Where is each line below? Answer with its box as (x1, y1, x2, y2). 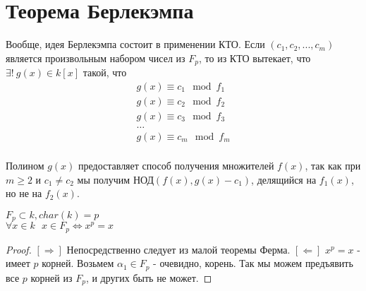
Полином (6, 158, 44, 172)
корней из (30, 270, 73, 285)
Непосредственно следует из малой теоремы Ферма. (66, 242, 291, 256)
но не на (6, 186, 42, 201)
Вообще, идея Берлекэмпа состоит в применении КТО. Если (6, 37, 265, 52)
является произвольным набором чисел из (6, 50, 185, 65)
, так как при (305, 158, 361, 172)
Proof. (6, 242, 32, 256)
